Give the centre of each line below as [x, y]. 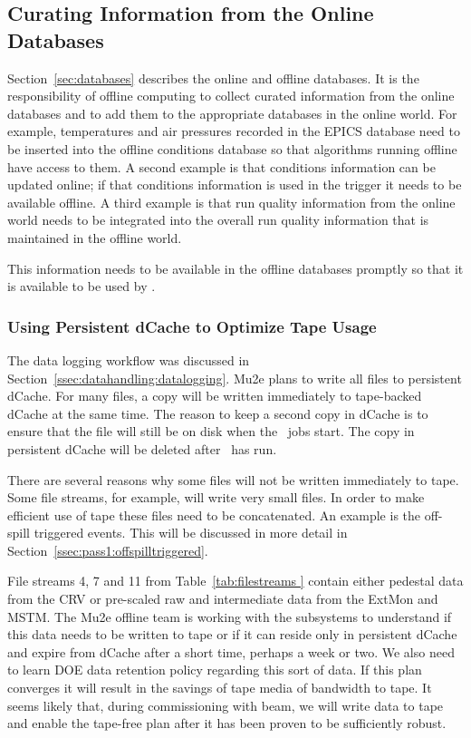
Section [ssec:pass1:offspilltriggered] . [108, 550]
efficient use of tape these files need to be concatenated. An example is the [214, 515]
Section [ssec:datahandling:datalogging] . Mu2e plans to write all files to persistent [235, 378]
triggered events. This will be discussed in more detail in [191, 533]
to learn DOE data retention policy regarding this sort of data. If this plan [215, 670]
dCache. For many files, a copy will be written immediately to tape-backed [215, 396]
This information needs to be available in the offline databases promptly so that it [235, 268]
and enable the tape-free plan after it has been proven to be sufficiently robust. [227, 723]
